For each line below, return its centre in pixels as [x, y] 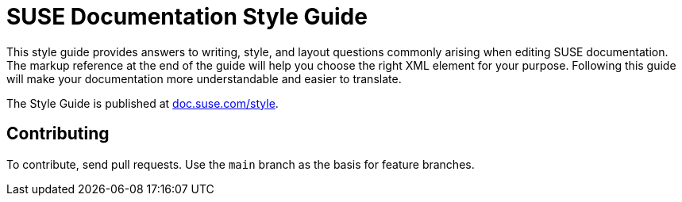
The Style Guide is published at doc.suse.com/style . [143, 103]
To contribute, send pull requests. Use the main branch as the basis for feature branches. [241, 164]
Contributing [58, 134]
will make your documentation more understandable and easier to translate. [204, 78]
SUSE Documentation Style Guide [187, 17]
